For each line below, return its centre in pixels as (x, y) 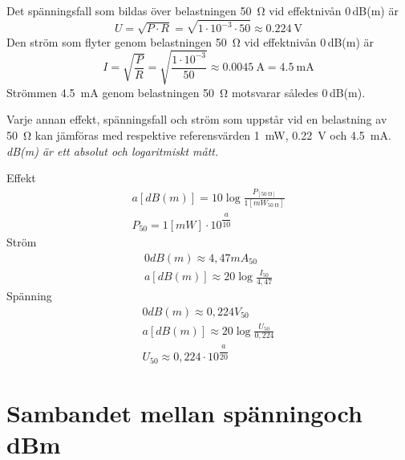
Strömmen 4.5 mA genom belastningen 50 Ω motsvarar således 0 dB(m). (186, 92)
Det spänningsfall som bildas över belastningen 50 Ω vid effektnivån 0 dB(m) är (202, 10)
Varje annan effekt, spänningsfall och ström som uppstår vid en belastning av (197, 119)
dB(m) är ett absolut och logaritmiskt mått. (113, 151)
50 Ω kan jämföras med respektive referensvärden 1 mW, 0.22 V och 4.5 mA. (199, 134)
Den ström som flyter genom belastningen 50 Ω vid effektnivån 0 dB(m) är (190, 41)
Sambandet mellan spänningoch (184, 412)
